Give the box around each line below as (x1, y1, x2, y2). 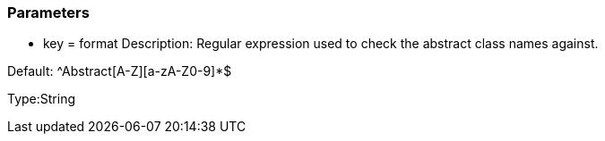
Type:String (7, 91, 76, 107)
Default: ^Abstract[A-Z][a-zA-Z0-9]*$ (7, 63, 232, 79)
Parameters (7, 4, 90, 21)
